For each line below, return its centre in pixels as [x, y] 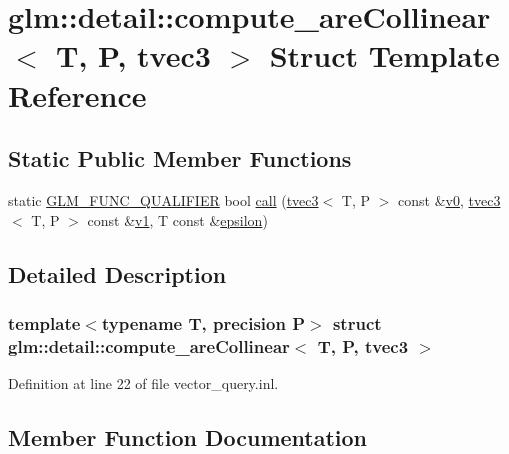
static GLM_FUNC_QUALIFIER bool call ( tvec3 [163, 199]
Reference [77, 94]
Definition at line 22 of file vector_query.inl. [143, 383]
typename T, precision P [203, 322]
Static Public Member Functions [180, 158]
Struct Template [384, 55]
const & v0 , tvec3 [449, 199]
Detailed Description [117, 273]
